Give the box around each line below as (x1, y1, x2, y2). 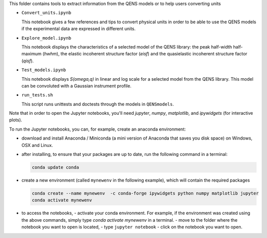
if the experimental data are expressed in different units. (21, 26, 136, 32)
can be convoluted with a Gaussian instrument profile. (21, 83, 132, 89)
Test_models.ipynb (21, 67, 66, 73)
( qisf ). (21, 57, 34, 64)
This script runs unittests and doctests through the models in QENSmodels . (21, 101, 174, 107)
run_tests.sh (21, 92, 53, 98)
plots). (9, 117, 22, 123)
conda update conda (32, 165, 79, 170)
